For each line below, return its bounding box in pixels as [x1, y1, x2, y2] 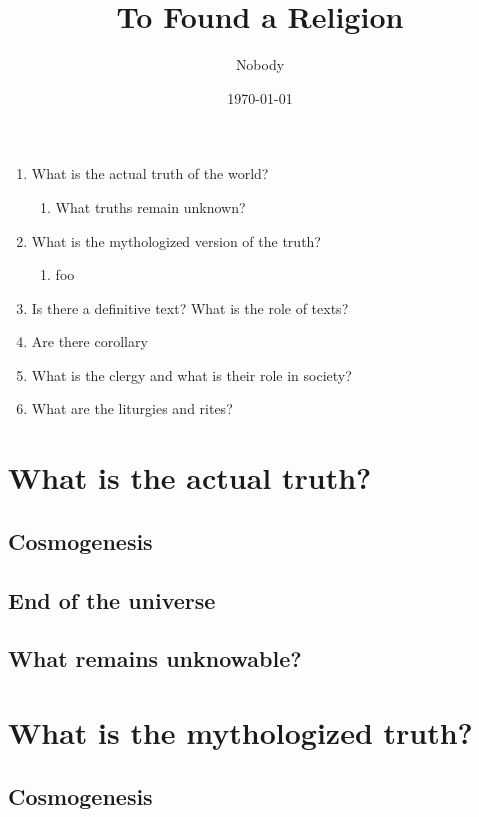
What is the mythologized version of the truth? [31, 230, 321, 251]
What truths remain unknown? [55, 196, 246, 217]
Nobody [235, 54, 285, 75]
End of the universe [8, 584, 216, 615]
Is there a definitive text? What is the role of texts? [31, 297, 349, 318]
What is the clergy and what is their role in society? [31, 364, 352, 385]
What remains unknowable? [8, 643, 302, 674]
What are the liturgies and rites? [31, 398, 233, 419]
